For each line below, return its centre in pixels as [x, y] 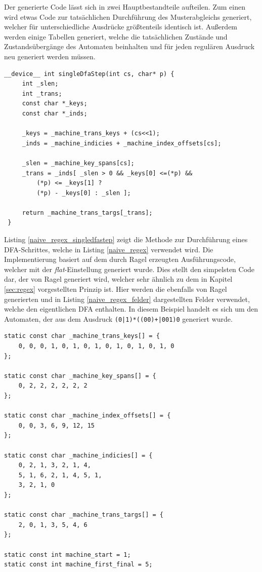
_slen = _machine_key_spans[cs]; [78, 163]
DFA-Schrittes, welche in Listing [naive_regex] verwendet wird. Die [109, 249]
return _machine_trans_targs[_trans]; [87, 213]
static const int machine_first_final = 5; [78, 565]
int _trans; [42, 93]
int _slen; [40, 84]
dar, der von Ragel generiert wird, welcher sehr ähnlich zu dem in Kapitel [118, 279]
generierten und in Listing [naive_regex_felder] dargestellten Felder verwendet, [127, 299]
